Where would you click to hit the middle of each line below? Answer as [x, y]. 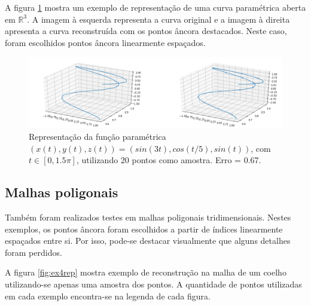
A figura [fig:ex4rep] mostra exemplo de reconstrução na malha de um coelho [146, 272]
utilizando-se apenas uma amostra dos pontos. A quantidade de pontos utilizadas [153, 284]
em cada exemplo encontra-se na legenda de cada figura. [108, 296]
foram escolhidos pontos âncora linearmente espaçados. [105, 42]
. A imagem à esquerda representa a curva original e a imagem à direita [158, 19]
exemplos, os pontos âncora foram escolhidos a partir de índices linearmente [144, 229]
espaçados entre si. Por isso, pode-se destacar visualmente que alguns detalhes [148, 241]
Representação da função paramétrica [97, 137]
